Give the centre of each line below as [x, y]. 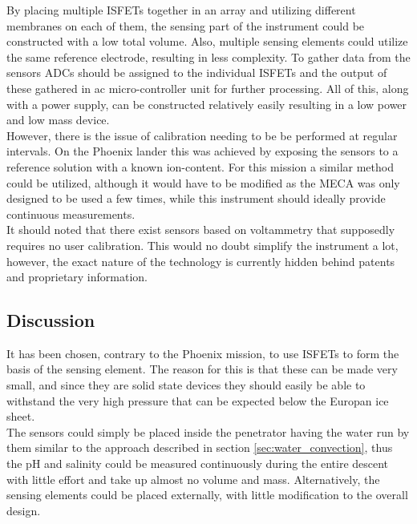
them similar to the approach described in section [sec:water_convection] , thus [200, 447]
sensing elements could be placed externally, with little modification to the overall [207, 495]
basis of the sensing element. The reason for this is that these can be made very [202, 369]
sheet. [21, 416]
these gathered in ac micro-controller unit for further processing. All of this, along [208, 88]
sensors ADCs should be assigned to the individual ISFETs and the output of [197, 73]
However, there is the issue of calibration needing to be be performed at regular [202, 135]
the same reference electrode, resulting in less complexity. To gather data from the [208, 56]
